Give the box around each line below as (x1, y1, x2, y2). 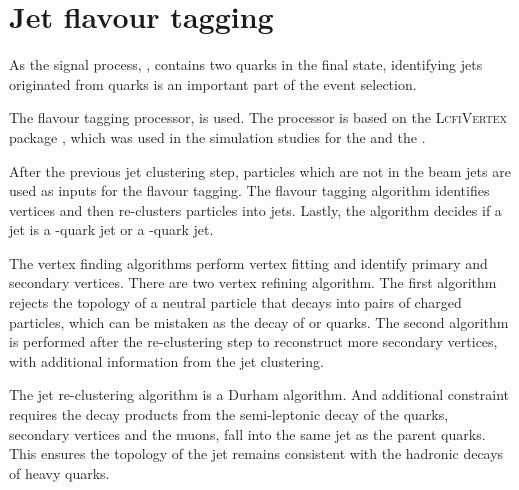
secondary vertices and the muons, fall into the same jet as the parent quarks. (9, 423, 486, 444)
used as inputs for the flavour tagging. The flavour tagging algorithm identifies (9, 180, 490, 201)
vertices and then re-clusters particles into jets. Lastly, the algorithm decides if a (9, 199, 502, 220)
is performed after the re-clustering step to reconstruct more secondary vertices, (9, 331, 498, 352)
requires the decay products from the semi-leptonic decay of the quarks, (9, 404, 449, 425)
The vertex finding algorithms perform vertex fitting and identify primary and (9, 252, 488, 273)
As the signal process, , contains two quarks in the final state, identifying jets (9, 54, 483, 75)
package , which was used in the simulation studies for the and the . (9, 126, 426, 147)
